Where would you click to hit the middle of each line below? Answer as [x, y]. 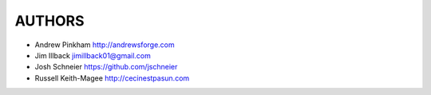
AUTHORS [49, 21]
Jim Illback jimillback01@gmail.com [93, 55]
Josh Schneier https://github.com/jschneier [106, 67]
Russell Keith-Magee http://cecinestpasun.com [112, 78]
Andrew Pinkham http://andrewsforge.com [105, 45]
